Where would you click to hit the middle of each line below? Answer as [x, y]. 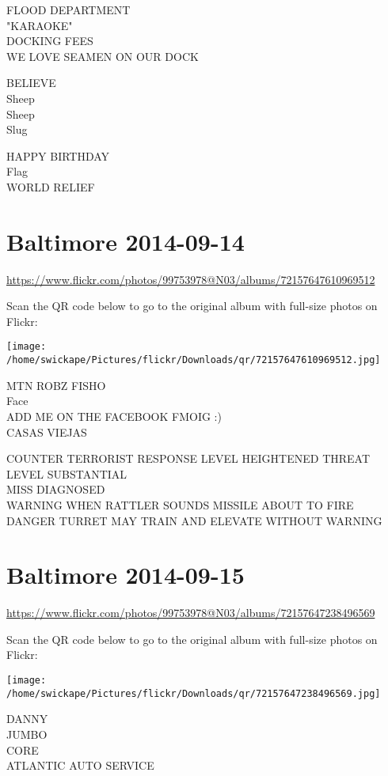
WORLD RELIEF [51, 186]
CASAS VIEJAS [47, 432]
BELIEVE [31, 83]
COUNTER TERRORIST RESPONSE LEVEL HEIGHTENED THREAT [188, 458]
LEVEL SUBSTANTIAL [67, 473]
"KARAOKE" [40, 25]
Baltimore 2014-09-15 [126, 575]
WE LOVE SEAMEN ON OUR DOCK [103, 56]
